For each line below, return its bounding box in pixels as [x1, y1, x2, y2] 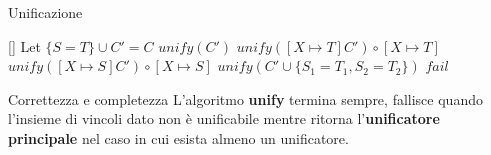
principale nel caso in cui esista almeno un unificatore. [8, 127, 349, 148]
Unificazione [8, 2, 83, 22]
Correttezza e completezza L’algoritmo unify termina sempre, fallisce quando [8, 88, 483, 109]
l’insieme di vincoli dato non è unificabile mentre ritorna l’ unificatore [8, 108, 440, 129]
